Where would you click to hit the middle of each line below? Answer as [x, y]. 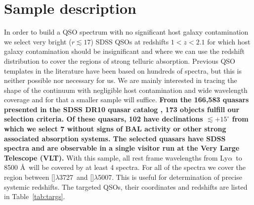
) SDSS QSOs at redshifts [130, 41]
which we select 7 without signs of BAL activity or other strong [115, 129]
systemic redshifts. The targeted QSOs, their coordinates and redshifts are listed [126, 186]
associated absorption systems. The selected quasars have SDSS [115, 138]
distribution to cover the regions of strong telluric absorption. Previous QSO [120, 61]
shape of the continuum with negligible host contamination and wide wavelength [126, 90]
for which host [229, 41]
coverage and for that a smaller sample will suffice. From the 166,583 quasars [127, 100]
